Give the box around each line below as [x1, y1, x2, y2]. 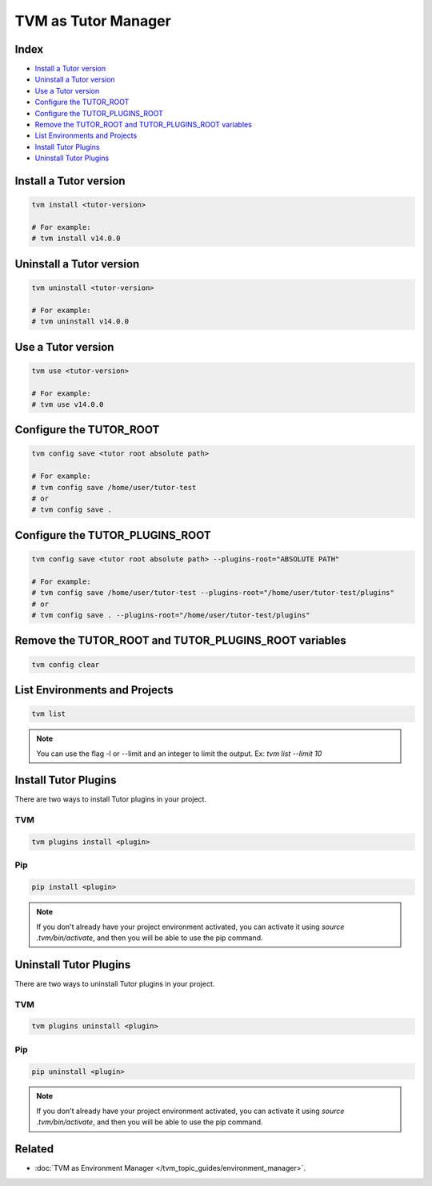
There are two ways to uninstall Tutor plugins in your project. [14, 979, 215, 988]
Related [14, 1142, 54, 1156]
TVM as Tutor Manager [14, 12, 171, 30]
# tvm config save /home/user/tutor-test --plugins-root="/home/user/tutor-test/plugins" [31, 589, 395, 597]
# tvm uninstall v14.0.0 [31, 317, 130, 326]
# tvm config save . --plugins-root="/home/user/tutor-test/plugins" [31, 610, 310, 620]
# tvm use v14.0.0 [31, 400, 104, 408]
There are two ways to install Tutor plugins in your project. [14, 794, 207, 804]
